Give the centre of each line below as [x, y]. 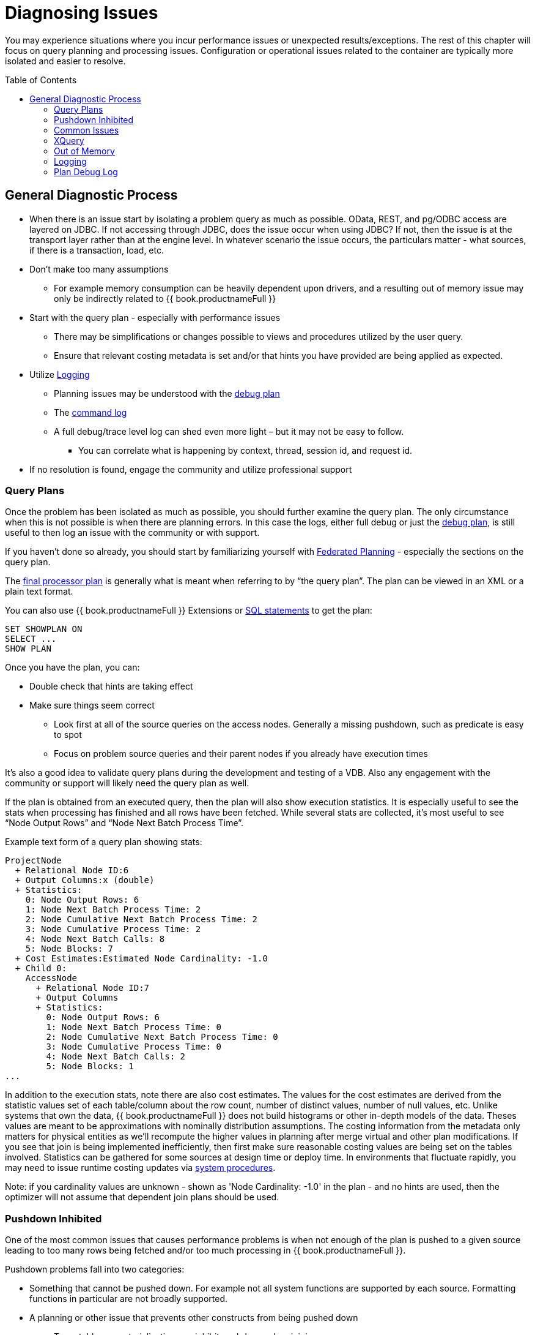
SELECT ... [31, 639]
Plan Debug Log [86, 171]
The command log [90, 412]
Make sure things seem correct [92, 705]
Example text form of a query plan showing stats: [104, 842]
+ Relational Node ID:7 [93, 988]
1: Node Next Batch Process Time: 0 [134, 1027]
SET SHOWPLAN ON [44, 629]
